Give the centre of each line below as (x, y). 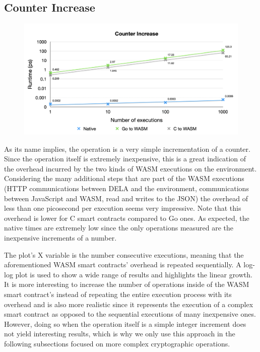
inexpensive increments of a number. (60, 238)
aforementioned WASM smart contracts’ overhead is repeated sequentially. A (123, 265)
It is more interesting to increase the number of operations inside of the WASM (127, 284)
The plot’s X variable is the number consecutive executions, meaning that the (124, 254)
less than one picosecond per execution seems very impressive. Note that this (123, 208)
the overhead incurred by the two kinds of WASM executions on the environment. (131, 168)
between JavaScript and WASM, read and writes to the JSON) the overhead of (126, 198)
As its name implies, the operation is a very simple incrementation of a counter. (127, 149)
